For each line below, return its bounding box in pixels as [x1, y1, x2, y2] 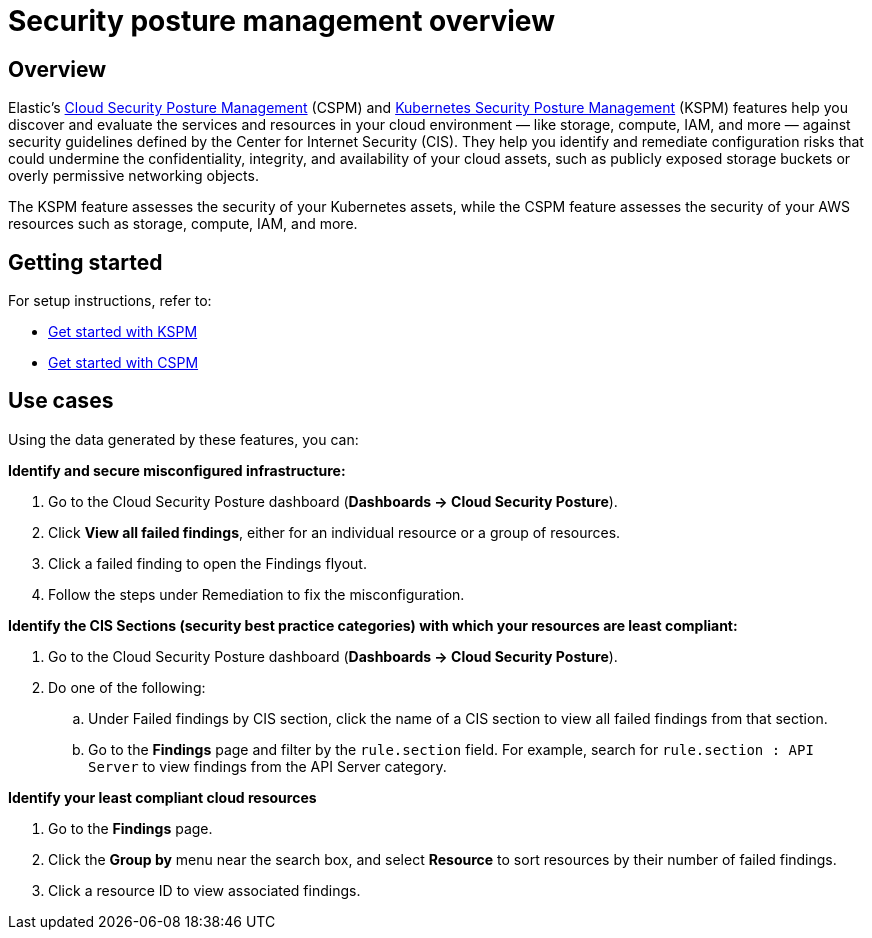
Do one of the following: [48, 678, 206, 696]
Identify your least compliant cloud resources [8, 788, 317, 806]
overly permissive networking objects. [8, 167, 259, 185]
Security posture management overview [8, 4, 555, 38]
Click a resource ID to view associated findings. [48, 881, 361, 899]
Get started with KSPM [48, 323, 198, 341]
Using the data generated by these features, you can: [8, 430, 359, 448]
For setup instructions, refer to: [8, 292, 212, 310]
